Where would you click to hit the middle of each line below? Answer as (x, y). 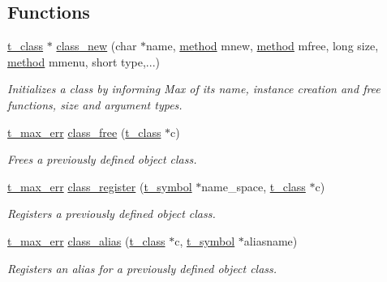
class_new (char (97, 46)
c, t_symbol (205, 240)
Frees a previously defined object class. (102, 159)
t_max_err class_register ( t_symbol (100, 186)
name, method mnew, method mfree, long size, (262, 46)
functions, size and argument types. (95, 104)
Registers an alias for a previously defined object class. (142, 268)
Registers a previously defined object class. (112, 214)
